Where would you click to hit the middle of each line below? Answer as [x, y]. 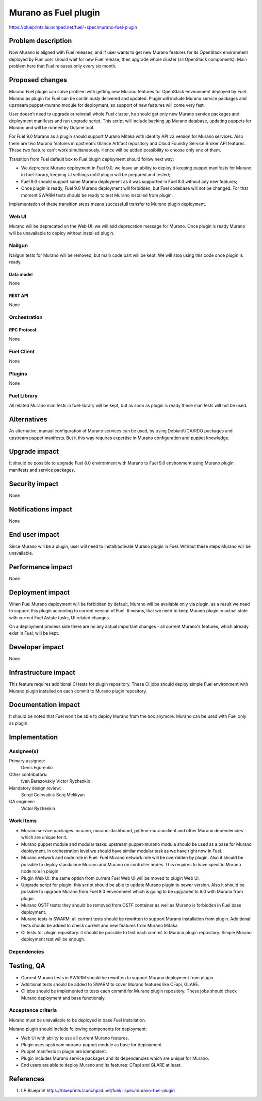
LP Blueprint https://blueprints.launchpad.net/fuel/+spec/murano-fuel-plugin [98, 1091]
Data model [21, 275]
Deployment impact [39, 592]
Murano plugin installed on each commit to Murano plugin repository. [78, 691]
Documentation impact [44, 705]
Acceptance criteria [33, 1010]
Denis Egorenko [37, 768]
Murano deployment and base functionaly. [64, 998]
